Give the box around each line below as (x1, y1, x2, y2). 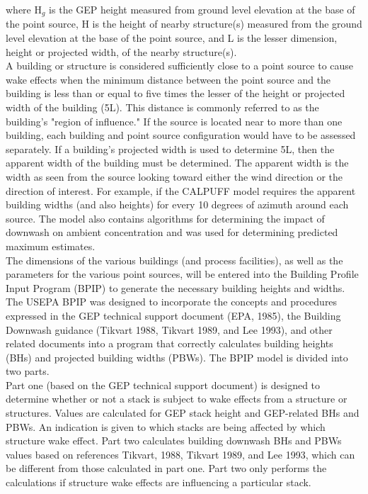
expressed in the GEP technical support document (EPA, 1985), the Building (6, 308, 341, 322)
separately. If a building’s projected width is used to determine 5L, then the (6, 141, 335, 156)
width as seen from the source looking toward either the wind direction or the (6, 169, 343, 184)
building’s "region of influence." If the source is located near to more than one (6, 113, 343, 128)
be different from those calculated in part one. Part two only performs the (6, 461, 327, 476)
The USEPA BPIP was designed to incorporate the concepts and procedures (6, 294, 338, 309)
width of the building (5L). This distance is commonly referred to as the (6, 100, 319, 115)
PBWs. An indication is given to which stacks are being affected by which (6, 419, 326, 434)
